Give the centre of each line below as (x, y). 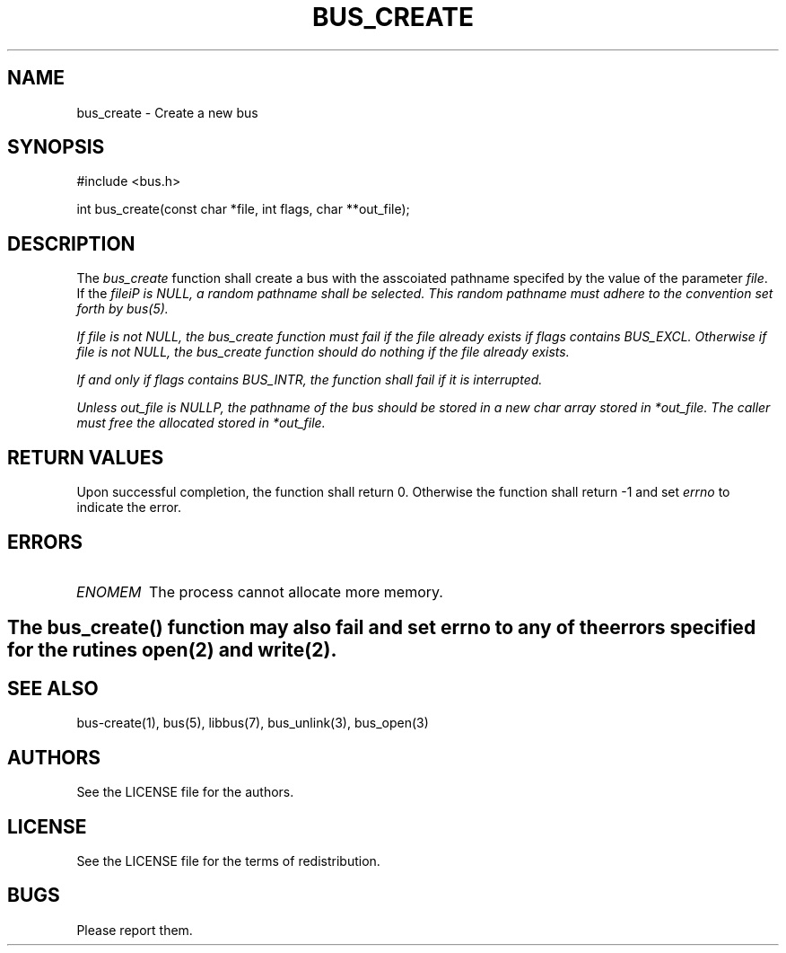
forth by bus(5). (122, 309)
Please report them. (135, 930)
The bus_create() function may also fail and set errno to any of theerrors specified (382, 628)
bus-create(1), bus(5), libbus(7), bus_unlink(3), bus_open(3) (253, 723)
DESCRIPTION (71, 243)
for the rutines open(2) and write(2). (172, 650)
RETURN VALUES (86, 457)
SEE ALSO (53, 688)
